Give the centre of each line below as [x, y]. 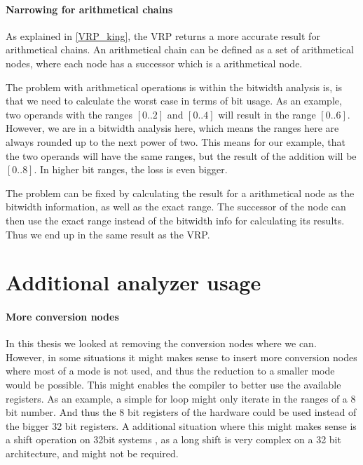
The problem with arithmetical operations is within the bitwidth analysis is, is [174, 87]
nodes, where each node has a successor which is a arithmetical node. [154, 63]
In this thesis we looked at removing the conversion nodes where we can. [161, 343]
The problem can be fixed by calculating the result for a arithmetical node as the [180, 193]
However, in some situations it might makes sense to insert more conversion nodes [181, 357]
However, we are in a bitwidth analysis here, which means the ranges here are [172, 128]
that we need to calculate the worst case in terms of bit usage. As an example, [174, 101]
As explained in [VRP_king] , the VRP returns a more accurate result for [163, 35]
